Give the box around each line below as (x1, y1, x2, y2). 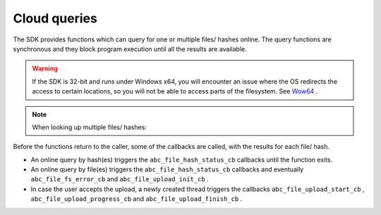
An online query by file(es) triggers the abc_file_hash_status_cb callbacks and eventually (30, 165, 304, 174)
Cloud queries (13, 11, 98, 26)
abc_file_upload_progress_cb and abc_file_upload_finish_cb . (30, 195, 243, 203)
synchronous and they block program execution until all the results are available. (13, 44, 247, 53)
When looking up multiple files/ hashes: (32, 123, 147, 131)
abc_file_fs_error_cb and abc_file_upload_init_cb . (30, 175, 210, 183)
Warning (32, 64, 58, 73)
